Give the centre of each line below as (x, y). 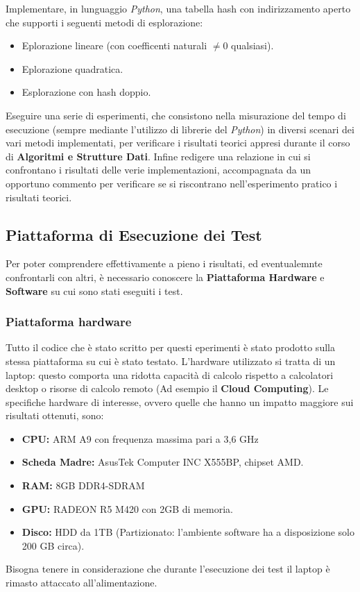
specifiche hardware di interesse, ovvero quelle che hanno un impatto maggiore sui (180, 401)
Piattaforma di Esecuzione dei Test (134, 234)
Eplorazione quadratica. (72, 68)
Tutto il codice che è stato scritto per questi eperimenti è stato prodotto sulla (170, 347)
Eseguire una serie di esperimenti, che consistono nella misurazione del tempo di (176, 115)
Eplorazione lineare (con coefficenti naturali (114, 45)
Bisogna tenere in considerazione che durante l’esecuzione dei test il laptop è (168, 569)
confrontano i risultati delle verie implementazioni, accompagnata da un (158, 170)
